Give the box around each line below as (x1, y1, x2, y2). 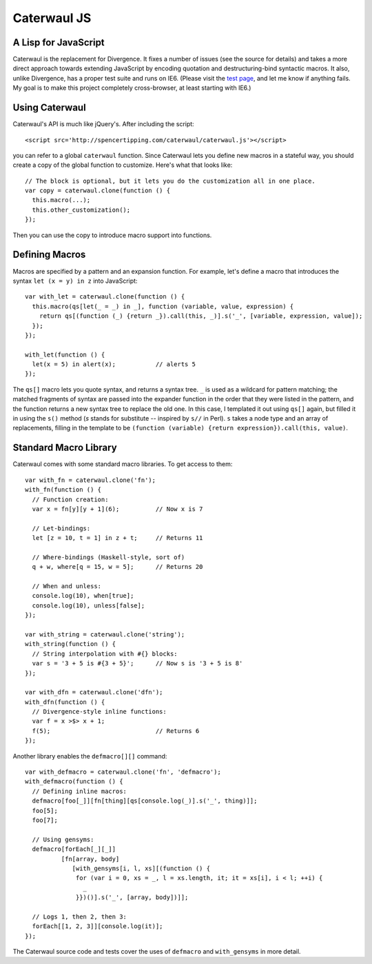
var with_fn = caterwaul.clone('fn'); (25, 476, 156, 484)
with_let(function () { (25, 350, 105, 359)
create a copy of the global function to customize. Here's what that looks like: (12, 161, 233, 169)
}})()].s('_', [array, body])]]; (76, 894, 189, 901)
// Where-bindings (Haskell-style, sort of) (32, 553, 185, 561)
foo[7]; (32, 816, 58, 824)
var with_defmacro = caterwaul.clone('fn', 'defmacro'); (25, 768, 222, 776)
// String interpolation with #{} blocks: (32, 650, 178, 658)
